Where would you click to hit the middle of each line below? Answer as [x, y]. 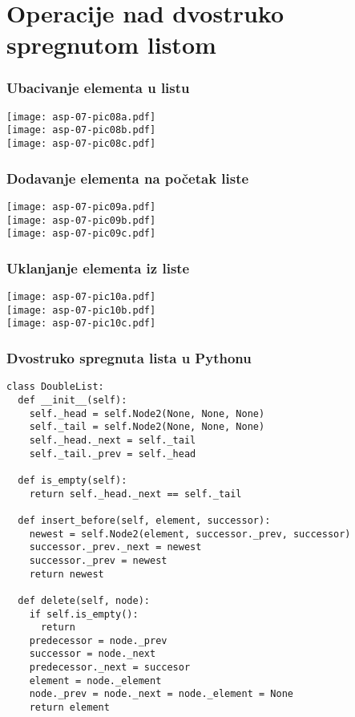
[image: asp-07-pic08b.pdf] [81, 130]
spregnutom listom [111, 45]
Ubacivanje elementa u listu [98, 88]
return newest [67, 574]
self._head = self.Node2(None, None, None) [147, 413]
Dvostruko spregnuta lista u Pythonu [129, 358]
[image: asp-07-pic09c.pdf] [81, 234]
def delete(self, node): [84, 600]
